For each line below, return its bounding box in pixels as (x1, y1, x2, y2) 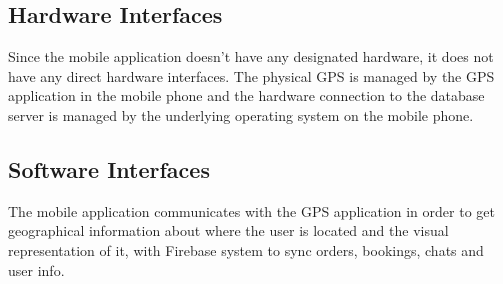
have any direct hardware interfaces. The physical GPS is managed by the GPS (8, 65, 495, 86)
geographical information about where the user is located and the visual (8, 220, 449, 241)
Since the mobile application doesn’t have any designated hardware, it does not (8, 46, 494, 67)
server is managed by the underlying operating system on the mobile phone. (8, 104, 474, 125)
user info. (8, 259, 65, 280)
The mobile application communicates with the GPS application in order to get (8, 200, 495, 221)
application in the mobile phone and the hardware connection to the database (8, 85, 485, 106)
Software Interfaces (8, 153, 210, 184)
